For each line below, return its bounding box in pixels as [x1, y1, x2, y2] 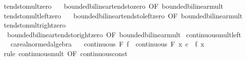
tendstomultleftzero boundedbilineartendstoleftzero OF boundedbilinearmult [3, 10, 243, 20]
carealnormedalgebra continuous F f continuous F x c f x [10, 39, 204, 49]
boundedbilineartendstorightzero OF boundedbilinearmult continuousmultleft [7, 29, 242, 39]
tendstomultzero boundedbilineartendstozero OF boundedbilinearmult [3, 1, 223, 11]
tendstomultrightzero [3, 20, 66, 30]
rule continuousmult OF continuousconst [3, 48, 128, 58]
